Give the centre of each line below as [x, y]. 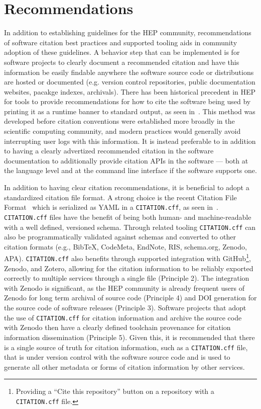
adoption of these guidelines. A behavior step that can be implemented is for [122, 52]
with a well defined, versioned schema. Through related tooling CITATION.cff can [130, 227]
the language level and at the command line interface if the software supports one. [130, 170]
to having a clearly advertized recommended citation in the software [109, 151]
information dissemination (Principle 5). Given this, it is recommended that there [129, 337]
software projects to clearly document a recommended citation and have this [122, 62]
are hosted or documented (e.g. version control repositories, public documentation [130, 82]
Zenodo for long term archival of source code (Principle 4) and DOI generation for [130, 298]
